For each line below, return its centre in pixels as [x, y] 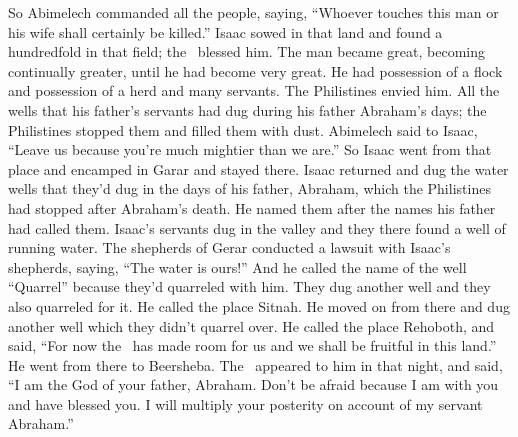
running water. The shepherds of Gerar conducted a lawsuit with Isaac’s [229, 247]
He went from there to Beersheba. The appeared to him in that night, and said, [255, 364]
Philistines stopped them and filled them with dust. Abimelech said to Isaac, [243, 129]
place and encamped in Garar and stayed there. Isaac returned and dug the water [258, 168]
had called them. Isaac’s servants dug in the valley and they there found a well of [257, 227]
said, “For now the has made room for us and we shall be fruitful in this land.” [252, 345]
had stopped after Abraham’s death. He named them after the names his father [252, 207]
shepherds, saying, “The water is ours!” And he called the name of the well [237, 266]
